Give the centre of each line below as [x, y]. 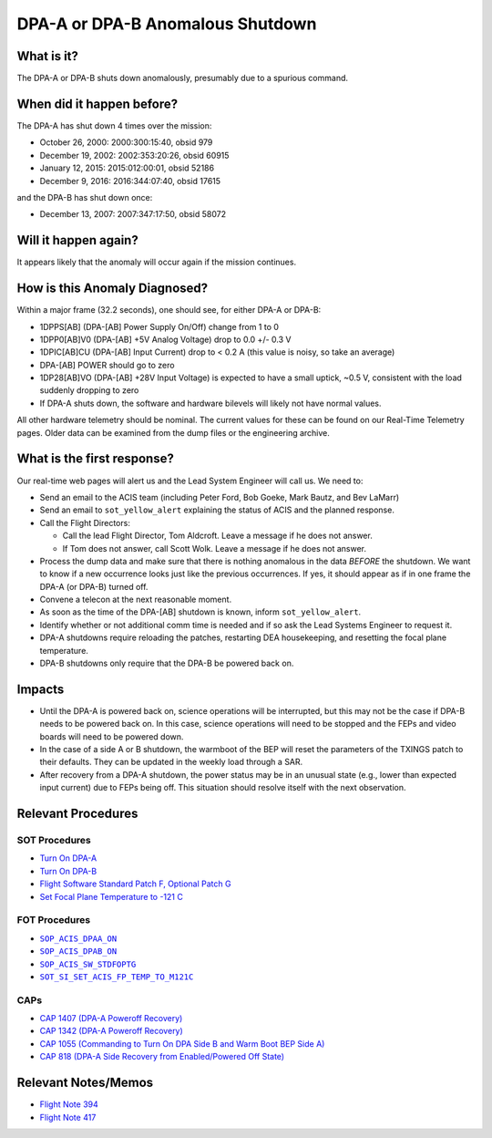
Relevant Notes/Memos [85, 1083]
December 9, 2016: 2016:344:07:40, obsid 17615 [130, 181]
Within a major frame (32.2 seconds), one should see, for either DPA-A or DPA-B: [169, 310]
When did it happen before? [97, 103]
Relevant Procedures [77, 814]
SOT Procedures [54, 841]
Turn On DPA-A [68, 858]
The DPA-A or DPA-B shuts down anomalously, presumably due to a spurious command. [183, 78]
